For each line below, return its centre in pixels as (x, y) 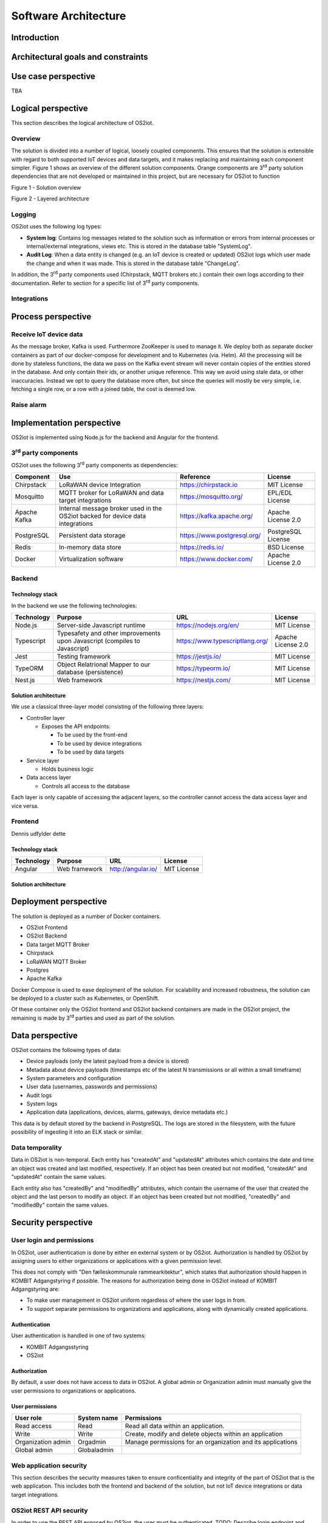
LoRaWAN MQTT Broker (56, 961)
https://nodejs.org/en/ (208, 626)
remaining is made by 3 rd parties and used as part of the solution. (93, 1017)
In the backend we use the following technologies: (74, 606)
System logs (42, 1104)
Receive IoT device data (47, 334)
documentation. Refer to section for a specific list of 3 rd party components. (105, 282)
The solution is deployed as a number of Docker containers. (86, 916)
